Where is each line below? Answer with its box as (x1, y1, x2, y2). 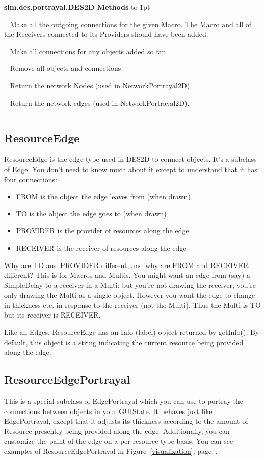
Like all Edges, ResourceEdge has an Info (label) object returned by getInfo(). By (4, 327, 259, 337)
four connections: (4, 174, 57, 184)
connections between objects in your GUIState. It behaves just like (4, 405, 213, 416)
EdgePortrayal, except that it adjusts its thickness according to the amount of (4, 416, 248, 426)
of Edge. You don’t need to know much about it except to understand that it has (4, 163, 258, 174)
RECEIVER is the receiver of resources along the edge (16, 242, 187, 253)
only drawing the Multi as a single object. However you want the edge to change (4, 289, 255, 300)
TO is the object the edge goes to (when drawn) (16, 208, 167, 219)
